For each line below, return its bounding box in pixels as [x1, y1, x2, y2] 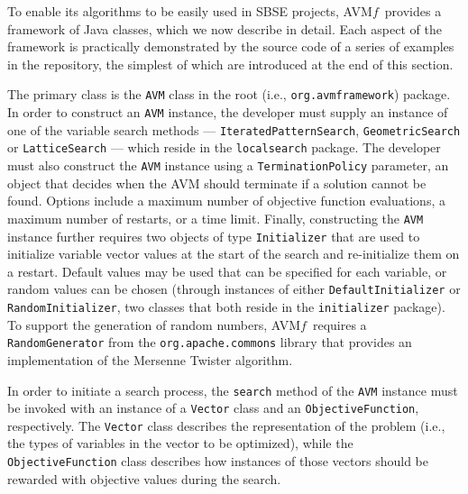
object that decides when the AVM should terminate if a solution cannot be [7, 173, 427, 192]
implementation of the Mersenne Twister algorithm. [7, 350, 293, 369]
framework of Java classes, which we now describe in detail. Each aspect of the [7, 19, 442, 38]
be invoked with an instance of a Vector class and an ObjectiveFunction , [7, 398, 419, 417]
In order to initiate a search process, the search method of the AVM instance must [7, 380, 458, 399]
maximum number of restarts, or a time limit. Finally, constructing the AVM [7, 208, 424, 227]
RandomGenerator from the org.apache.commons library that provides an [7, 333, 412, 352]
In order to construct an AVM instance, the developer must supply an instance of [7, 103, 448, 122]
